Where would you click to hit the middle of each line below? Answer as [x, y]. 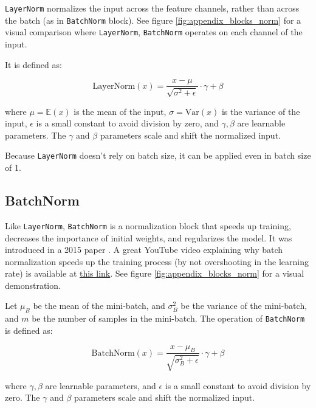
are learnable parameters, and [101, 385]
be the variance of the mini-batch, [244, 306]
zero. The [22, 397]
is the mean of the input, [120, 111]
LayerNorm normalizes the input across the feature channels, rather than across [152, 8]
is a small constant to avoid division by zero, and [127, 123]
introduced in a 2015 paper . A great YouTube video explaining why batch [144, 250]
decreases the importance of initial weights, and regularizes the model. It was [149, 237]
